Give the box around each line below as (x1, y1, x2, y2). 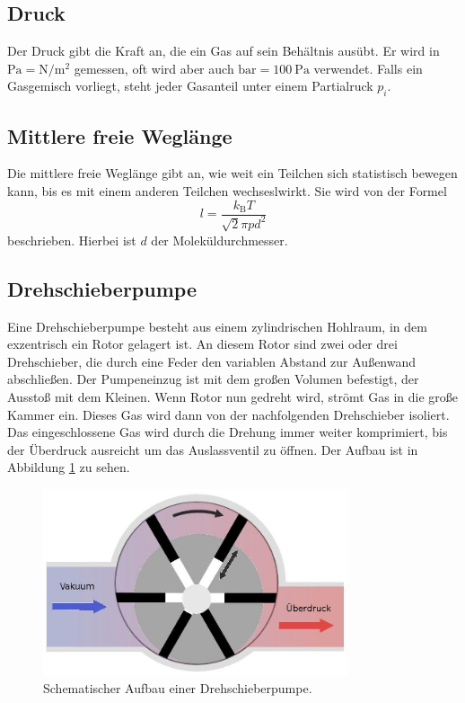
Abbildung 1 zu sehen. (7, 458, 130, 476)
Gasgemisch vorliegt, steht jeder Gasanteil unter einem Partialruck (7, 76, 373, 95)
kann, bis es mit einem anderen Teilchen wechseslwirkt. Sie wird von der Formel (7, 181, 447, 200)
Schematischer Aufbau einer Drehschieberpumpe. (43, 679, 312, 698)
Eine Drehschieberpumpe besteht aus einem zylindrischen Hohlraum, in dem (7, 316, 427, 335)
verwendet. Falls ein (313, 58, 423, 77)
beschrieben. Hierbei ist (7, 230, 136, 249)
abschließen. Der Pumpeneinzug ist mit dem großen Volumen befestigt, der (7, 369, 419, 388)
